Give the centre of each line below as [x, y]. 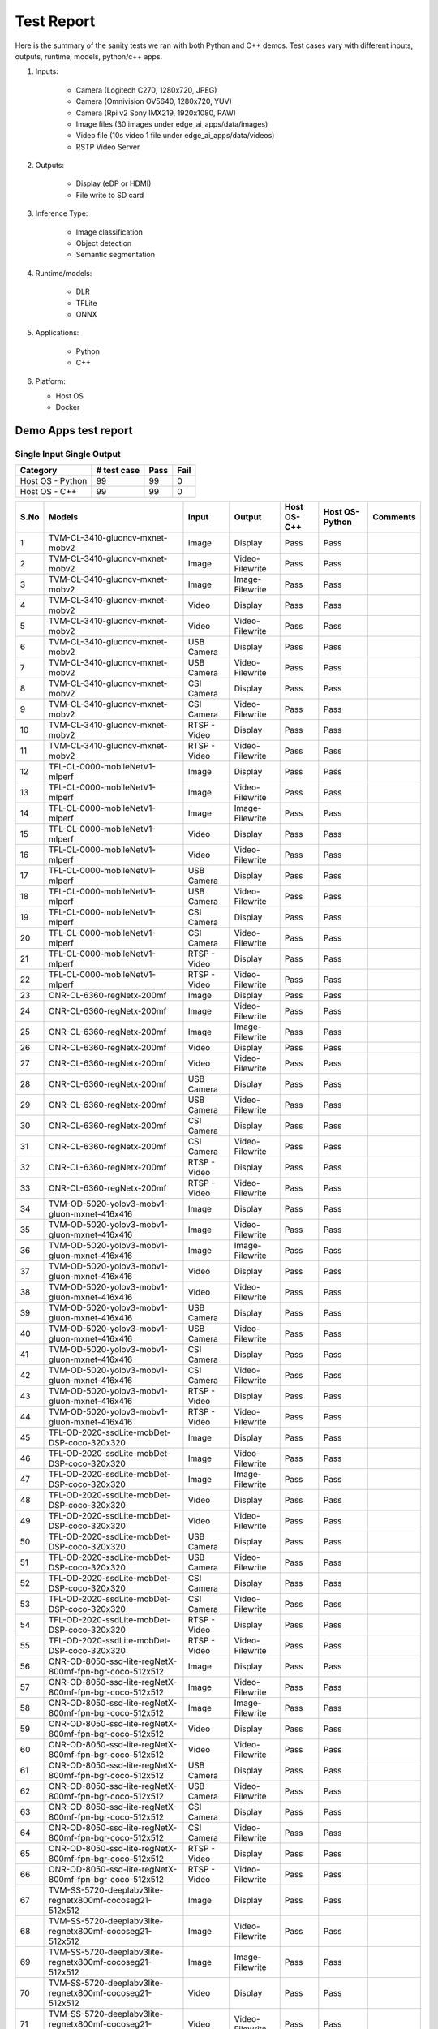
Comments [395, 517]
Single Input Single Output [68, 454]
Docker [68, 407]
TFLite [86, 303]
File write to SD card [110, 195]
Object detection [104, 243]
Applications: [57, 333]
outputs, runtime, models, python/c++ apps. [89, 56]
